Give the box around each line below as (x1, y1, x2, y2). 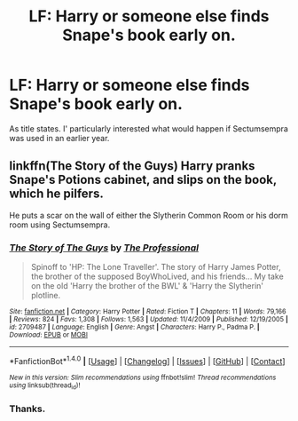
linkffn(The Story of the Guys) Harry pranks (9, 158, 255, 174)
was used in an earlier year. (9, 132, 110, 143)
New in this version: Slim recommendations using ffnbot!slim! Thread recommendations (9, 373, 277, 382)
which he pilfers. (9, 187, 104, 202)
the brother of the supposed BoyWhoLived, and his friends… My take (30, 271, 284, 282)
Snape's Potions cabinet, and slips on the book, (9, 172, 278, 187)
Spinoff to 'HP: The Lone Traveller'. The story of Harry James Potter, (30, 262, 281, 273)
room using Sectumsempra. (9, 219, 111, 230)
